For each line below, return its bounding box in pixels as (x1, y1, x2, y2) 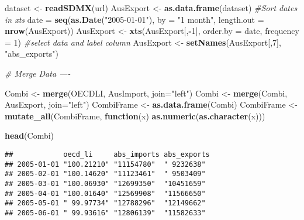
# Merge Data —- (5, 67, 71, 79)
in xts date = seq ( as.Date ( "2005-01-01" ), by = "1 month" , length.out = (5, 13, 264, 25)
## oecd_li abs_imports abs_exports (5, 150, 210, 159)
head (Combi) (5, 129, 54, 142)
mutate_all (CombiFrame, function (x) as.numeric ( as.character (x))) (5, 109, 265, 122)
